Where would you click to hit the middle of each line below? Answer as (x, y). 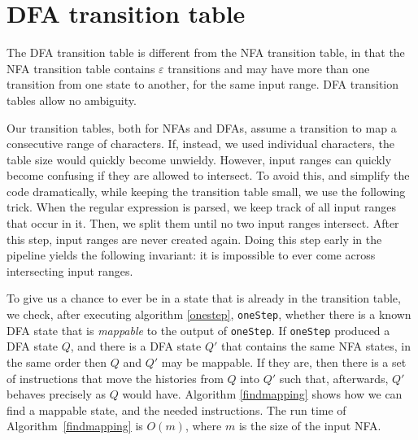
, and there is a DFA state (136, 346)
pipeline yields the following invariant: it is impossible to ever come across (191, 255)
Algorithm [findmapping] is (75, 426)
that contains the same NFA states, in (316, 346)
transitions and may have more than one (269, 68)
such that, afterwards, (334, 378)
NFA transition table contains (81, 68)
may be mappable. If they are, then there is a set (284, 362)
